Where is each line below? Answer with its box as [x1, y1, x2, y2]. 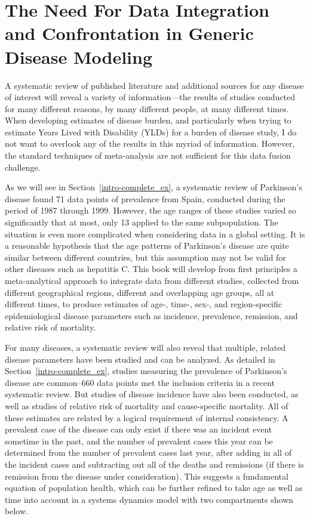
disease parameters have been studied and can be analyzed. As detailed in [5, 353, 275, 365]
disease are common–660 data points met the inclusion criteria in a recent [5, 376, 275, 388]
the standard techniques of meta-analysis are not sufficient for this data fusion [5, 149, 291, 162]
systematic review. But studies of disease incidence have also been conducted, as [5, 388, 299, 400]
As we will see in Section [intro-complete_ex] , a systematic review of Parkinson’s [5, 181, 302, 193]
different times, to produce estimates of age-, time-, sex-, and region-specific [5, 298, 282, 310]
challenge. [5, 160, 41, 173]
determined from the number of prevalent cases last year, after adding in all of [5, 446, 291, 459]
